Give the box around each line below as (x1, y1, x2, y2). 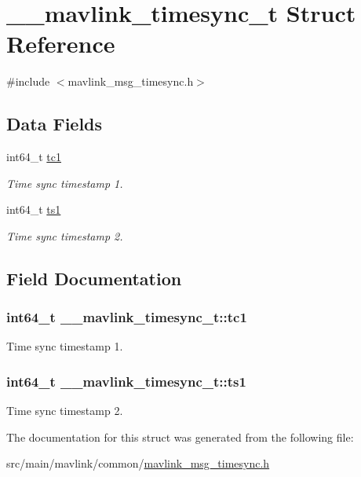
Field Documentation (6, 266, 182, 290)
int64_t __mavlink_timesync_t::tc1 (6, 307, 247, 327)
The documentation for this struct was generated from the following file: (6, 428, 354, 445)
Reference (6, 28, 115, 60)
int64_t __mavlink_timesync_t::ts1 (6, 372, 246, 391)
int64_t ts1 (6, 201, 61, 218)
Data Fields (6, 112, 103, 136)
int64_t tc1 (6, 149, 62, 165)
